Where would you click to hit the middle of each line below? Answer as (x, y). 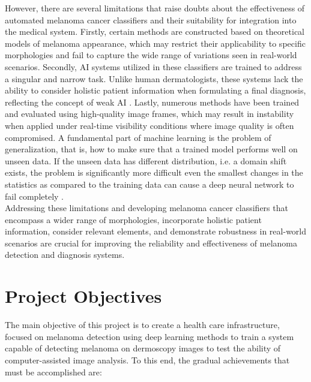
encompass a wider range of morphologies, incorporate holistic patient (133, 219)
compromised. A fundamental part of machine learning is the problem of (138, 137)
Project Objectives (83, 296)
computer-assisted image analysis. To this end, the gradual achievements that (147, 360)
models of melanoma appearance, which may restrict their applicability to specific (155, 43)
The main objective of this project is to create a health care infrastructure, (142, 325)
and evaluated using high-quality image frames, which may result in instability (149, 114)
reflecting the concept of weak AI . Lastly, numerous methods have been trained (152, 102)
